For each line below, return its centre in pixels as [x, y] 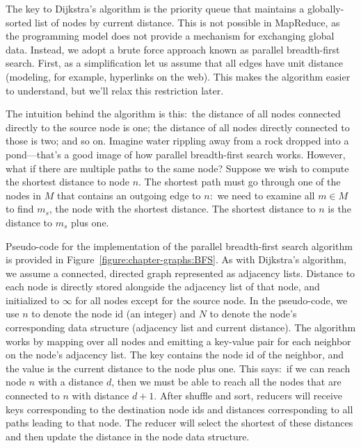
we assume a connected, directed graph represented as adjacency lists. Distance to [180, 273]
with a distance [71, 382]
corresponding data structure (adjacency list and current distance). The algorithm [181, 327]
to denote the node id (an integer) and [113, 314]
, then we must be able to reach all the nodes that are [226, 382]
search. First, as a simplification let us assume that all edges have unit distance [175, 63]
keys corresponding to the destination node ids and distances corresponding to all [179, 409]
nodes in [24, 195]
